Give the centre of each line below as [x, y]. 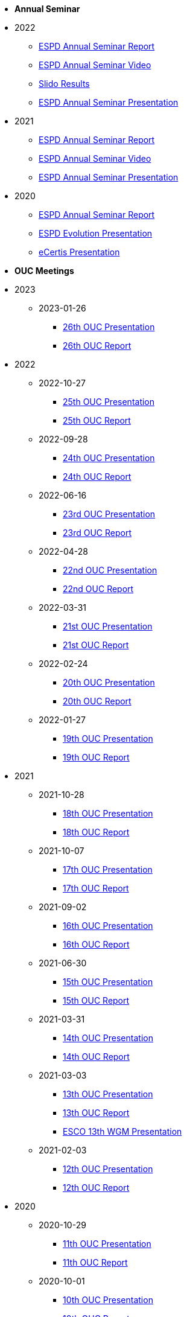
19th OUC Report [96, 757]
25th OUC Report [97, 420]
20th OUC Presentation [109, 682]
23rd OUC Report [97, 533]
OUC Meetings [44, 271]
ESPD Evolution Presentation [96, 233]
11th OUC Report [95, 1262]
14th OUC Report [96, 1057]
